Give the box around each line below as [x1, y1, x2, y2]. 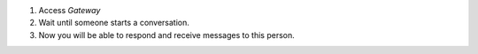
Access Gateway [38, 5, 101, 15]
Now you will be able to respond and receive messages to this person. [38, 29, 296, 40]
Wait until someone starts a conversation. [38, 18, 190, 28]
